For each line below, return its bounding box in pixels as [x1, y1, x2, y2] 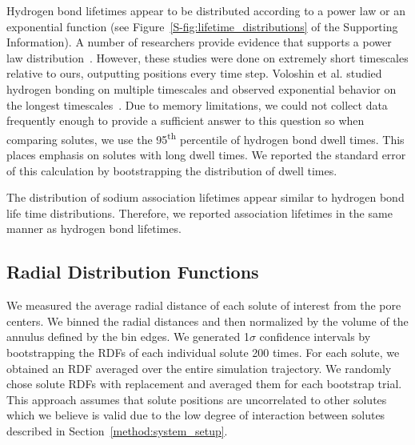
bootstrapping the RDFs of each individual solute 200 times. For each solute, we [6, 343, 400, 360]
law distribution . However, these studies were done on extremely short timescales [6, 49, 409, 66]
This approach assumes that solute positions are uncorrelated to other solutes [6, 391, 387, 407]
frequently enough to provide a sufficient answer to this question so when [6, 112, 365, 129]
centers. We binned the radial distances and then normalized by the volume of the [6, 312, 409, 329]
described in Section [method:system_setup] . [6, 422, 228, 439]
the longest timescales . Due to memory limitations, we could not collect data [6, 96, 388, 113]
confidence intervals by [259, 328, 371, 345]
